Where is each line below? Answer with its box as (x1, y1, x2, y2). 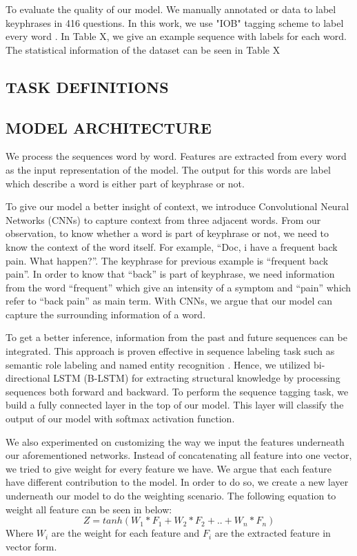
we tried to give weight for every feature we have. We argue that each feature (6, 461, 332, 475)
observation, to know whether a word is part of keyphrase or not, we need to (6, 226, 329, 240)
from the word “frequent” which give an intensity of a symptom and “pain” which (6, 280, 351, 294)
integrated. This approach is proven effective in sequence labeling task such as (6, 344, 335, 358)
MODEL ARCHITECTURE (6, 116, 212, 138)
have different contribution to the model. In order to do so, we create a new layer (6, 475, 349, 489)
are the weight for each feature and (51, 526, 200, 540)
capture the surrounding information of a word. (6, 307, 206, 321)
